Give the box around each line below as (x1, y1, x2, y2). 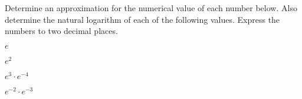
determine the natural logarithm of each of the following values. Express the (5, 13, 280, 25)
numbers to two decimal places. (5, 25, 118, 37)
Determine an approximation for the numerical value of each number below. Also (5, 2, 297, 13)
